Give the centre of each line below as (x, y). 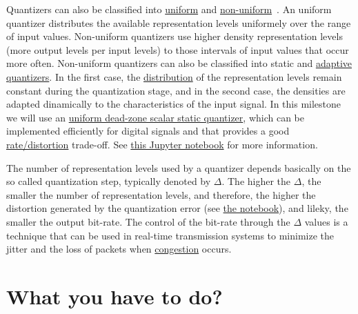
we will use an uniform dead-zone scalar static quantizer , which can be (156, 117)
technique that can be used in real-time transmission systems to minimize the (170, 235)
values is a (326, 221)
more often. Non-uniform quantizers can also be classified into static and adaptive (179, 63)
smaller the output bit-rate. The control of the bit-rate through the (148, 221)
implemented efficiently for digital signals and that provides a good (148, 131)
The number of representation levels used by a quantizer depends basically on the (179, 167)
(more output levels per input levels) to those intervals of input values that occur (178, 49)
